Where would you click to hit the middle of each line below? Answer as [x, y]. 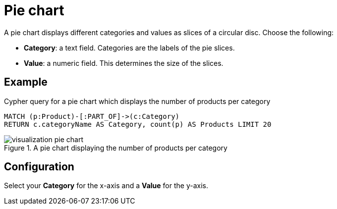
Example [26, 82]
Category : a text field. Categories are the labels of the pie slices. [129, 48]
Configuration [39, 167]
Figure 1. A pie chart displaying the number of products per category [116, 148]
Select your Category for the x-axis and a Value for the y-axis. [106, 186]
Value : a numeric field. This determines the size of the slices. [124, 63]
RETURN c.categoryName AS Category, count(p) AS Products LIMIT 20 [138, 124]
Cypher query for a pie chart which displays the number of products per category [137, 101]
